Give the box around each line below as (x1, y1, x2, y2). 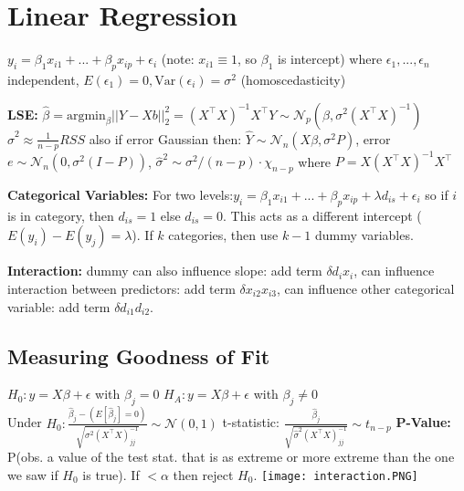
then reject (173, 465, 234, 484)
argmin (66, 109, 106, 122)
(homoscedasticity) (240, 69, 346, 89)
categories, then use (168, 225, 279, 245)
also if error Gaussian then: (89, 129, 242, 148)
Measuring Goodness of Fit (7, 341, 270, 370)
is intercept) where (278, 49, 383, 68)
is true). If (82, 465, 140, 484)
